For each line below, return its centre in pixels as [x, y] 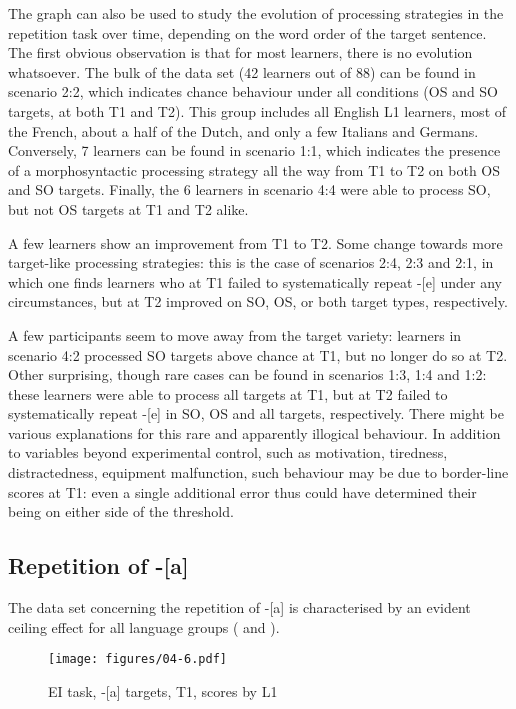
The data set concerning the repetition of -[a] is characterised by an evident [239, 607]
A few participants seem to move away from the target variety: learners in [235, 334]
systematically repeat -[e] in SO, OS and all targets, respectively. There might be [256, 413]
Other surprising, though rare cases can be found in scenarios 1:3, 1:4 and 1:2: [247, 374]
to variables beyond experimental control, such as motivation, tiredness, [228, 452]
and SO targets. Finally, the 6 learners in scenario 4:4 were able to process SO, [249, 189]
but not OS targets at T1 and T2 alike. [128, 208]
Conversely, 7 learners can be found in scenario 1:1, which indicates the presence [254, 150]
